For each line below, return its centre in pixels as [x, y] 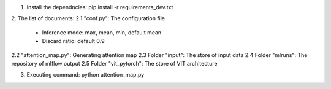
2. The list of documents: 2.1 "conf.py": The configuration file [88, 18]
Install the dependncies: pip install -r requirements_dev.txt [100, 7]
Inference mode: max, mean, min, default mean [102, 32]
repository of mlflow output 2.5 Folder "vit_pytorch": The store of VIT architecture [114, 63]
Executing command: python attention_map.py [86, 75]
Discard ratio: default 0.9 [73, 41]
